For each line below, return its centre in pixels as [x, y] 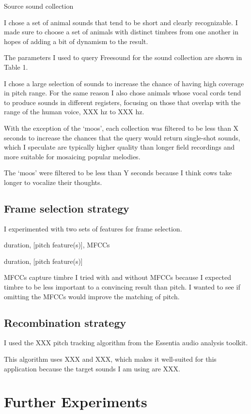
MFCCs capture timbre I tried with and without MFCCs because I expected [118, 277]
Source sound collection [39, 6]
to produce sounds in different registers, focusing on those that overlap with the [122, 102]
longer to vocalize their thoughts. [53, 182]
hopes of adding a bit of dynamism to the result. [76, 41]
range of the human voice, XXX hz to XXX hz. [74, 112]
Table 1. [16, 67]
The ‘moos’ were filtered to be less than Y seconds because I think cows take [118, 173]
